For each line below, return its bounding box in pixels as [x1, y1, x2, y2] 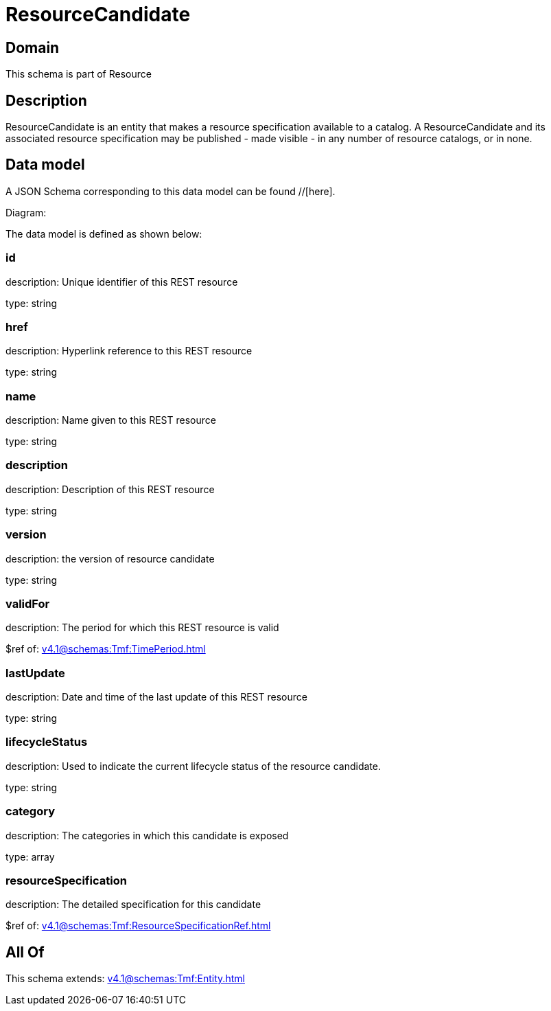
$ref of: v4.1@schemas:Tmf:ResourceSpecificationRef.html [5, 920, 271, 932]
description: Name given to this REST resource [5, 414, 216, 427]
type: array [5, 850, 55, 863]
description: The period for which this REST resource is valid [5, 622, 279, 634]
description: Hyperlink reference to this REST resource [5, 345, 253, 357]
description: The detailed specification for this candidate [5, 898, 261, 911]
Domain [5, 38, 60, 56]
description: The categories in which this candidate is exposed [5, 829, 289, 841]
